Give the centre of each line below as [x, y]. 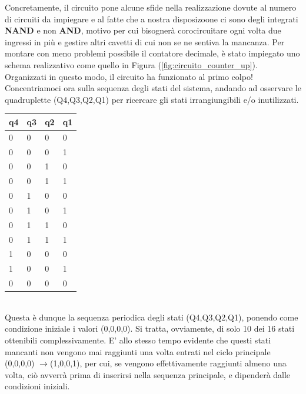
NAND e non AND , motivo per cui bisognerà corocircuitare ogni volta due [143, 30]
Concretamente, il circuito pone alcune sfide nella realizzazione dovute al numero [151, 7]
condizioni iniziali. [37, 386]
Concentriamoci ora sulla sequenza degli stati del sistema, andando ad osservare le [153, 88]
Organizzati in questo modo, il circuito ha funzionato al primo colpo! [129, 76]
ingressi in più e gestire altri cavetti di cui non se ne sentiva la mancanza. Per [145, 41]
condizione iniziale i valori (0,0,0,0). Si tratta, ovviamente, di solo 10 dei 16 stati [150, 328]
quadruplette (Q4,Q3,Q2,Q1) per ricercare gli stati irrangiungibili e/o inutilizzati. [152, 99]
